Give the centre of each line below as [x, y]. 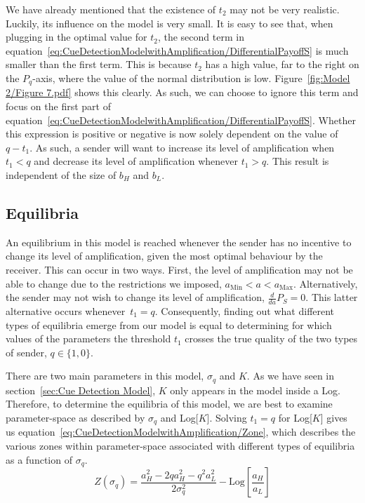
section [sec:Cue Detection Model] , [81, 390]
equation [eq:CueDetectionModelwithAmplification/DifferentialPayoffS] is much [177, 50]
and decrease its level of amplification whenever [136, 161]
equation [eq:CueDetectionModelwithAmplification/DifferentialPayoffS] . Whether [181, 120]
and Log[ [179, 417]
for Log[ [295, 417]
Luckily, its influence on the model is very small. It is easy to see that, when [170, 23]
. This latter [332, 297]
